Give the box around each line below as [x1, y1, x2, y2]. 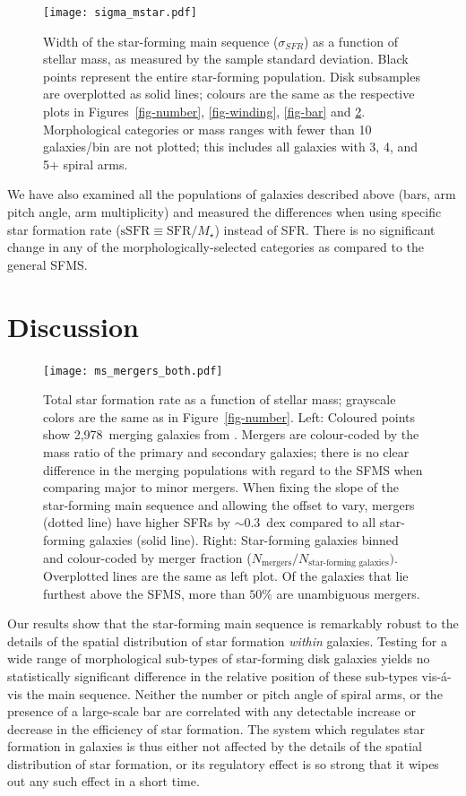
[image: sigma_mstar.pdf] [43, 6, 197, 19]
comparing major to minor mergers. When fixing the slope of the [43, 478, 400, 497]
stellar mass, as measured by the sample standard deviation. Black [43, 49, 409, 68]
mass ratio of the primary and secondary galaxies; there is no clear [43, 442, 410, 461]
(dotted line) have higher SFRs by [43, 513, 230, 532]
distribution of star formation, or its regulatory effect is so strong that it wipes [7, 754, 439, 773]
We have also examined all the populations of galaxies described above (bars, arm [7, 185, 456, 203]
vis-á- [421, 666, 452, 685]
